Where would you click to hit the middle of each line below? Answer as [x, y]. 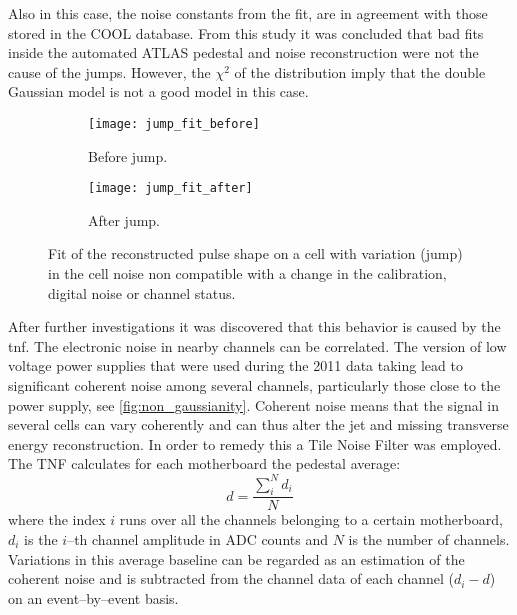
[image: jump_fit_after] [170, 188]
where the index [57, 519]
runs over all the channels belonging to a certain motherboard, [311, 519]
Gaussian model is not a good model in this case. [158, 91]
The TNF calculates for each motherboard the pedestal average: [204, 463]
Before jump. [128, 155]
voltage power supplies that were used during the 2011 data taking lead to [235, 365]
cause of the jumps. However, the [109, 71]
